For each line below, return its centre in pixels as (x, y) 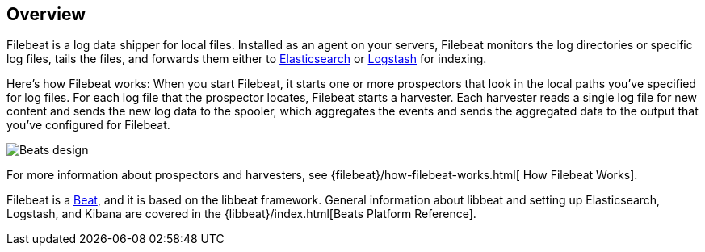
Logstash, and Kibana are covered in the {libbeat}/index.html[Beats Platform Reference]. (241, 214)
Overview (46, 14)
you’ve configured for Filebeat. (88, 125)
